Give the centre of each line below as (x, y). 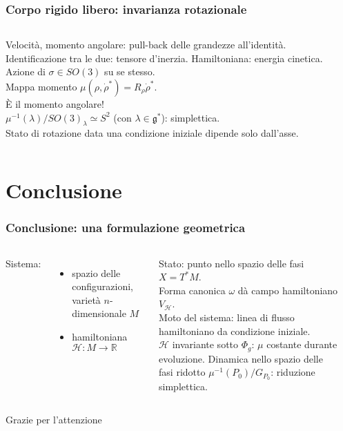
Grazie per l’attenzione (54, 419)
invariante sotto (205, 344)
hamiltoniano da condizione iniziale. (235, 331)
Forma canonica (192, 290)
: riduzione (293, 372)
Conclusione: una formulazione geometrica (126, 228)
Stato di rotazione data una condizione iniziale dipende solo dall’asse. (152, 133)
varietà (86, 299)
